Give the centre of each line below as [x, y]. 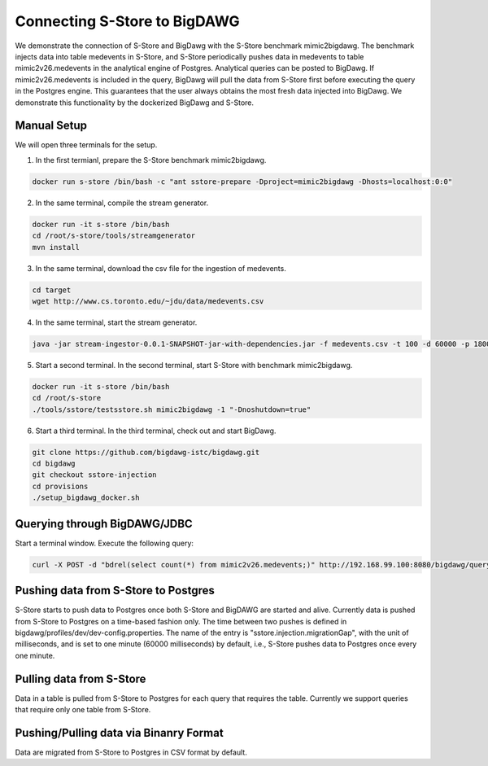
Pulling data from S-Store [81, 678]
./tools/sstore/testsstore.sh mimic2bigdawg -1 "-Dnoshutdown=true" [172, 409]
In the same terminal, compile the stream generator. [122, 203]
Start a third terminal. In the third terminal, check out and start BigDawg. [156, 431]
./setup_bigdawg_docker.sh [86, 498]
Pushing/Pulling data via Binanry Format [119, 733]
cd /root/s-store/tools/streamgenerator [113, 236]
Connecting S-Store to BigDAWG [127, 21]
